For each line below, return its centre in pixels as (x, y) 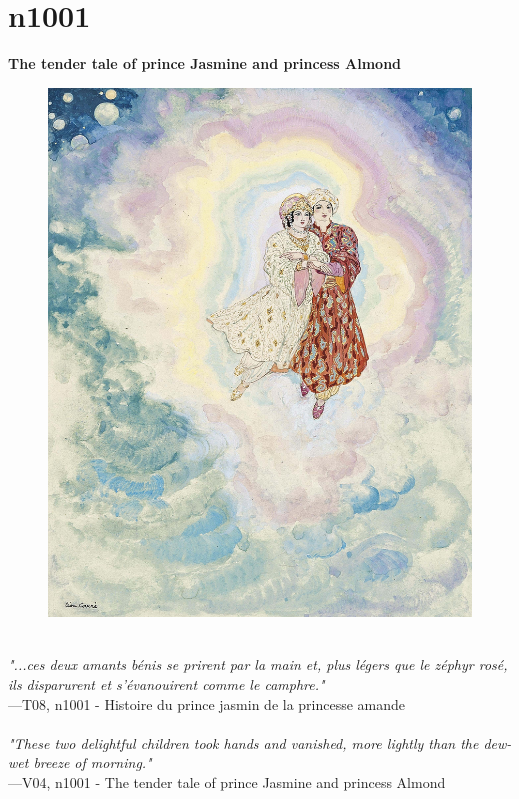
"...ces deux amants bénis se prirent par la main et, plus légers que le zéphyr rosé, (258, 664)
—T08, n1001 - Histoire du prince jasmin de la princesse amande (207, 703)
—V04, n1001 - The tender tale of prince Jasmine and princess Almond (227, 781)
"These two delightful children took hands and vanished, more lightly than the (243, 742)
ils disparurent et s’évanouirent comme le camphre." (166, 683)
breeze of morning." (92, 762)
